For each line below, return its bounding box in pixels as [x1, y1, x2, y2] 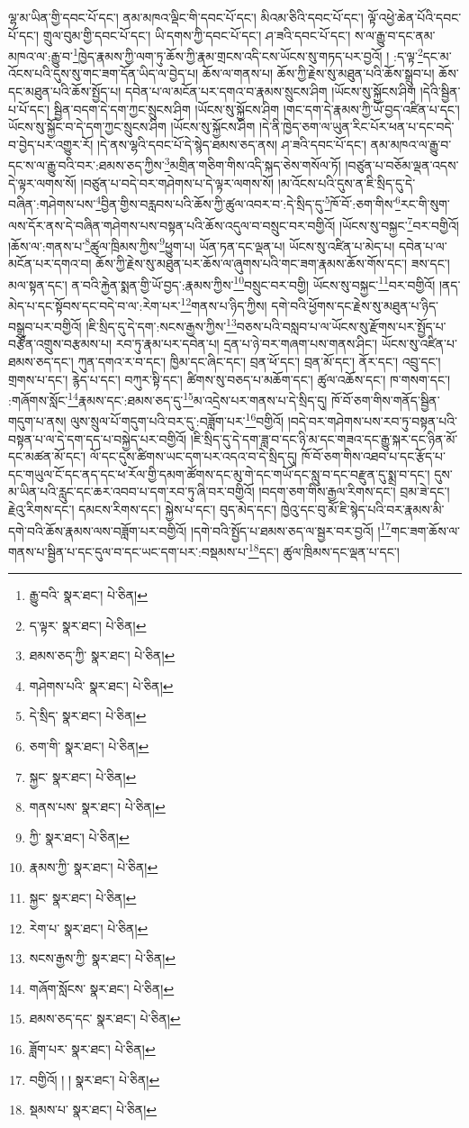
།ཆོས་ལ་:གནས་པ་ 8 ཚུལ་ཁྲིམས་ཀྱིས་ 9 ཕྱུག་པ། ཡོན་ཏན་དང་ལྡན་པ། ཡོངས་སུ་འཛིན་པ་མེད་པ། [8, 233, 395, 255]
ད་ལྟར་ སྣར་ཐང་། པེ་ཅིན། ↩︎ [29, 615, 147, 634]
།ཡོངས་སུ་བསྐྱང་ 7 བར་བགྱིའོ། [339, 213, 459, 234]
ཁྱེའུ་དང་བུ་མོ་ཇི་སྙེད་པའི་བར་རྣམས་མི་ [280, 500, 445, 518]
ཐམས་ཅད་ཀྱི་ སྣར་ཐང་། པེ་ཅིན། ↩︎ [29, 646, 176, 665]
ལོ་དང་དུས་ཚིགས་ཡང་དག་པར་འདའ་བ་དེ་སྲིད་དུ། [89, 447, 298, 466]
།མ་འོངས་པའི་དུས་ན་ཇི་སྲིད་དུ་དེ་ [277, 173, 416, 192]
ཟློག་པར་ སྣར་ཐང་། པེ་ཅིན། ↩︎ [29, 1040, 156, 1058]
